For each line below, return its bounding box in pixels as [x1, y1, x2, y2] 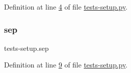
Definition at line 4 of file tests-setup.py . [4, 2, 127, 12]
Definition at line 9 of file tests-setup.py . [4, 59, 127, 70]
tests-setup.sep [4, 42, 49, 53]
